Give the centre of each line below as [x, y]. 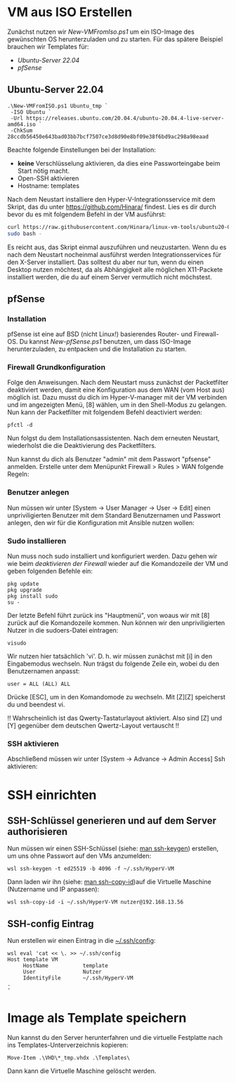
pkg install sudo [33, 596]
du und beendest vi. [36, 705]
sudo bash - [25, 233]
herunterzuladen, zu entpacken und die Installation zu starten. [97, 349]
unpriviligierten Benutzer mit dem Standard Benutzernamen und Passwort [114, 515]
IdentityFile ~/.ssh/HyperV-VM [78, 978]
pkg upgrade [25, 591]
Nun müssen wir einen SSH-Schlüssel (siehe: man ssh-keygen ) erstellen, [113, 849]
